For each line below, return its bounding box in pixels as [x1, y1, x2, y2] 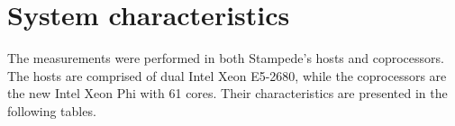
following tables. [7, 101, 96, 120]
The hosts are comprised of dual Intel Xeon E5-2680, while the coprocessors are [7, 66, 447, 85]
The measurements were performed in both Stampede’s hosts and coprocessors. [7, 49, 444, 67]
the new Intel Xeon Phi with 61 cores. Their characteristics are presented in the [7, 84, 448, 103]
